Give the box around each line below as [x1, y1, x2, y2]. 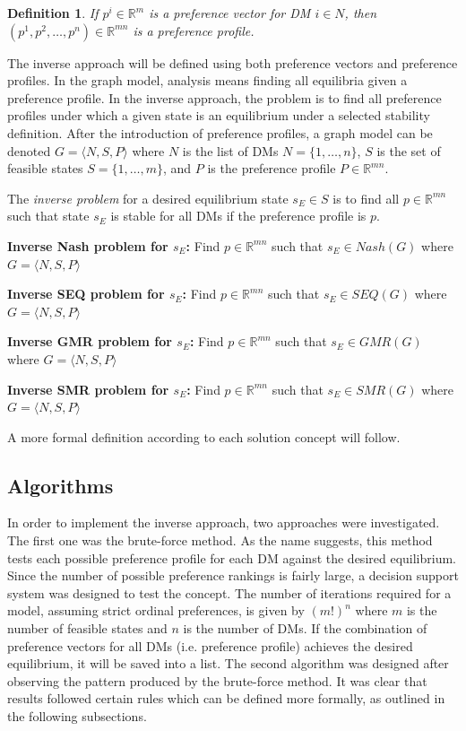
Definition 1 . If [7, 4, 99, 22]
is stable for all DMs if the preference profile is [110, 206, 367, 225]
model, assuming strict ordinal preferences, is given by [7, 601, 305, 620]
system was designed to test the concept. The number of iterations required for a [7, 583, 452, 602]
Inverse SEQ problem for [7, 284, 165, 303]
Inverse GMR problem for [7, 332, 172, 351]
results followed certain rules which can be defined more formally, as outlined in [7, 689, 445, 708]
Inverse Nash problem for [7, 236, 168, 255]
